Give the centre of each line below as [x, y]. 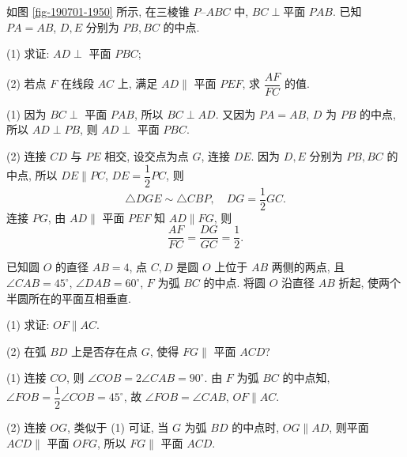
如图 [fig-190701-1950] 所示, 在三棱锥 [98, 11]
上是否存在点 [105, 351]
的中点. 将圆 [235, 282]
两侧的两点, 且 [308, 267]
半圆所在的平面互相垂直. [69, 298]
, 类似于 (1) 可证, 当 [118, 427]
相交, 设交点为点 [147, 156]
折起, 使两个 [370, 282]
